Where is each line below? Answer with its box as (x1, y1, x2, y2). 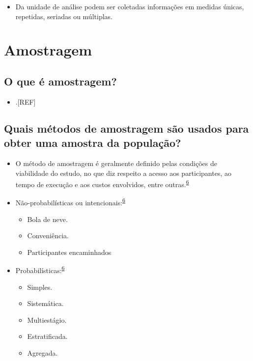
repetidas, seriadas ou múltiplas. (15, 11, 112, 21)
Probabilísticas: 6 (15, 264, 65, 276)
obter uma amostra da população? (4, 135, 181, 150)
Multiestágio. (27, 314, 67, 325)
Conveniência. (27, 230, 69, 241)
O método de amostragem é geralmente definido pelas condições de (15, 158, 217, 168)
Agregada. (27, 348, 58, 358)
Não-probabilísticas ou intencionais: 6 (15, 196, 125, 208)
